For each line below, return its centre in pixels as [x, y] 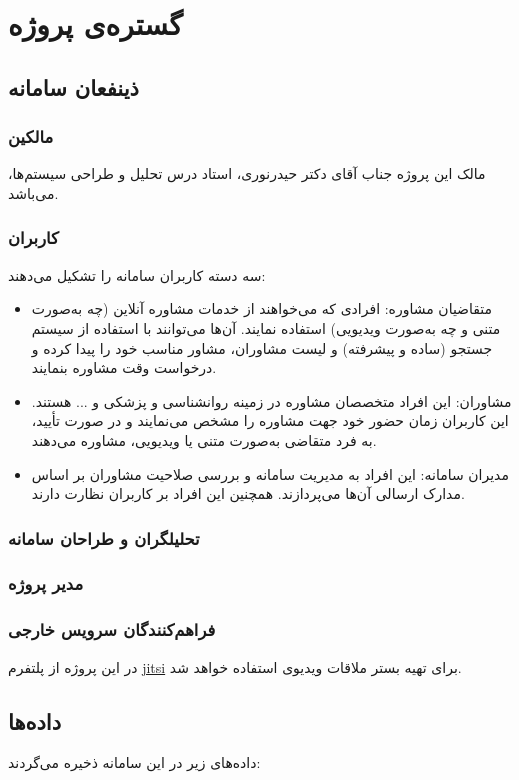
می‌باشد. [33, 192]
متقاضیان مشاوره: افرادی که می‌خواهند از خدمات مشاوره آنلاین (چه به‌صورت [262, 308]
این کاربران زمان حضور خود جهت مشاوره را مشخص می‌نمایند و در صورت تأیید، [270, 420]
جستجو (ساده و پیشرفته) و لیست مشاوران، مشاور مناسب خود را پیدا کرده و [262, 347]
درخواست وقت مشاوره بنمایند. [124, 367]
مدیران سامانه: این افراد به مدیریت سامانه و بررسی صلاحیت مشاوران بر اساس [270, 473]
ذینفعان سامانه [73, 86]
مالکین [31, 136]
